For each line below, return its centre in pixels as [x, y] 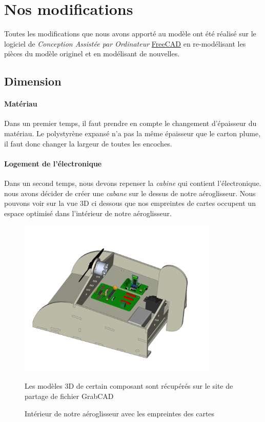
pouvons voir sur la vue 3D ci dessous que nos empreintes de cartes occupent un [130, 203]
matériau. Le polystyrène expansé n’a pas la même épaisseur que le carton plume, [132, 133]
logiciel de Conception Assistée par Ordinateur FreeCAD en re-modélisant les [125, 43]
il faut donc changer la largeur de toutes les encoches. [88, 143]
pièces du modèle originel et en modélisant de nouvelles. [92, 54]
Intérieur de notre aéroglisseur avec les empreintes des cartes [120, 413]
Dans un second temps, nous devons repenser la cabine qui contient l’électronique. [133, 183]
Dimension [33, 81]
